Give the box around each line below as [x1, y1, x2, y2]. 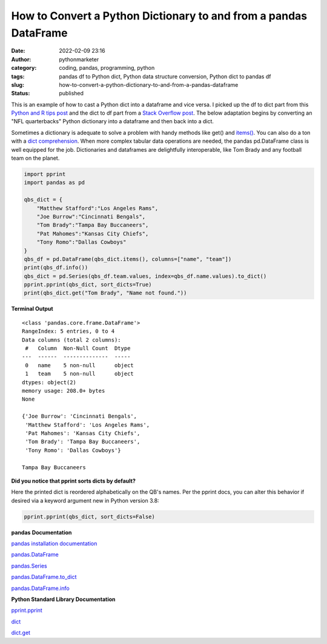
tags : [11, 73, 25, 80]
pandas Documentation [11, 529, 72, 536]
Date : [11, 47, 25, 55]
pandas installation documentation [11, 540, 97, 547]
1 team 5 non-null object [25, 370, 134, 378]
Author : [11, 55, 31, 63]
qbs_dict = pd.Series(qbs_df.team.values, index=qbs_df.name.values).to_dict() [24, 273, 267, 279]
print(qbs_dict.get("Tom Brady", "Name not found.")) [24, 290, 187, 297]
